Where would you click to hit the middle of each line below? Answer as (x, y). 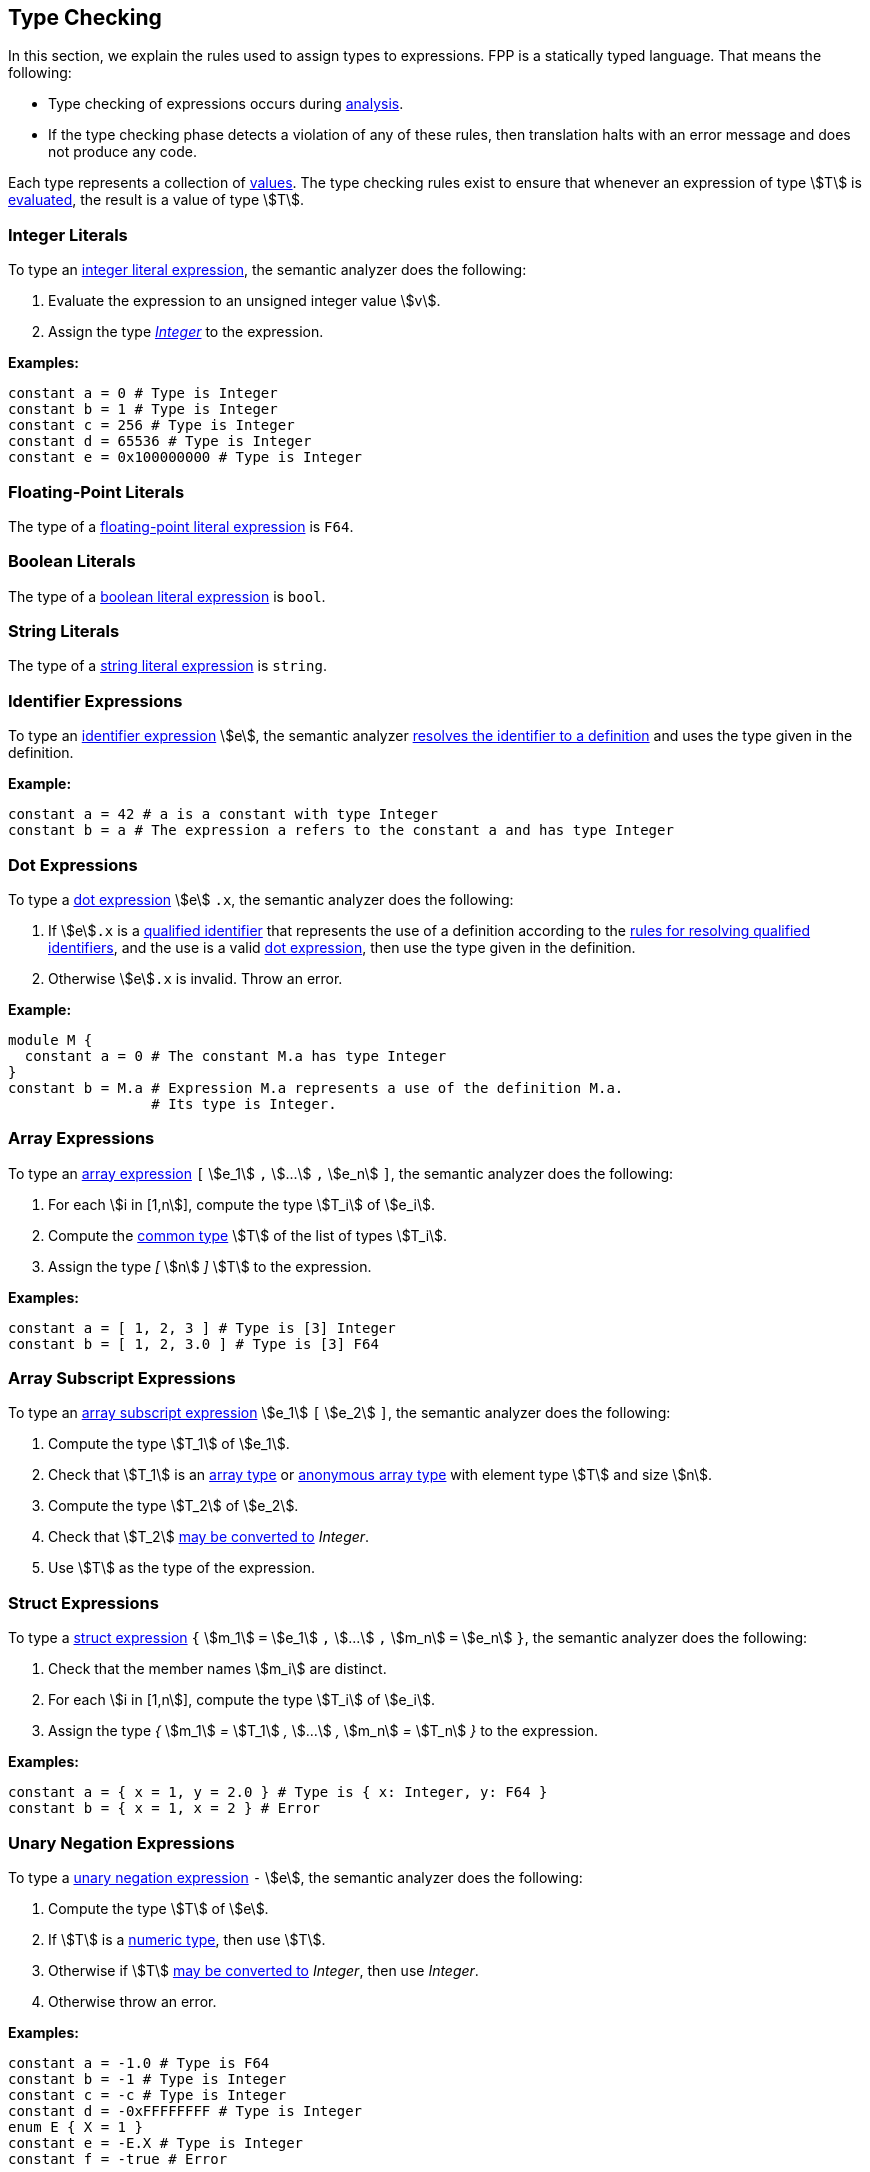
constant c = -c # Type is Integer (147, 2094)
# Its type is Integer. (244, 1103)
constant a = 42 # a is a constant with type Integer (223, 814)
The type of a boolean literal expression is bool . (167, 596)
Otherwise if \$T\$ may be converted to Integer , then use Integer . (263, 1970)
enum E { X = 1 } (75, 2126)
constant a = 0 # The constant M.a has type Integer (235, 1055)
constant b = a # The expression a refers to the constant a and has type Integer (341, 830)
